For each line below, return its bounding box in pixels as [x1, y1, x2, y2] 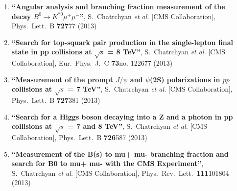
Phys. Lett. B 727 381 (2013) [11, 95, 100, 105]
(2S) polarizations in [149, 74, 220, 84]
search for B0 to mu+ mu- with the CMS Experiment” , [11, 158, 204, 168]
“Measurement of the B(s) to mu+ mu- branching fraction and [11, 148, 229, 159]
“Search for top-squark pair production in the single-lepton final [11, 37, 234, 47]
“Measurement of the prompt [11, 74, 114, 84]
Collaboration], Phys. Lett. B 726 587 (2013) [11, 132, 147, 143]
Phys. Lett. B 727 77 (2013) [11, 21, 97, 31]
